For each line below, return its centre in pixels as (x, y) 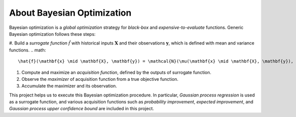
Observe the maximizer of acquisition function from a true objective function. (100, 79)
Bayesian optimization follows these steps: (52, 34)
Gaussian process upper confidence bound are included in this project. (82, 109)
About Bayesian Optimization (70, 13)
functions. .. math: (28, 50)
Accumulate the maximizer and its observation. (69, 86)
